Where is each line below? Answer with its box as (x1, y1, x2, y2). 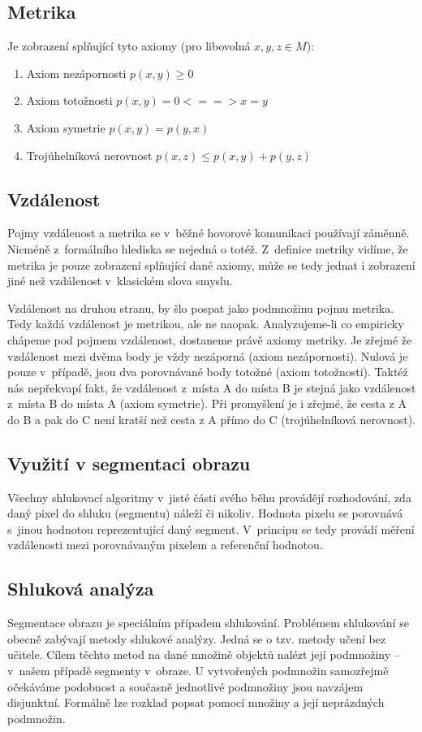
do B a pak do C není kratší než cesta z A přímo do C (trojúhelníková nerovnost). (7, 410, 416, 427)
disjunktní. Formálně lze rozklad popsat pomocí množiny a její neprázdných (7, 694, 385, 711)
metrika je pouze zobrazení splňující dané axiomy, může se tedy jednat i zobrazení (7, 256, 416, 273)
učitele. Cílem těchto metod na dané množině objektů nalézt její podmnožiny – (7, 646, 400, 663)
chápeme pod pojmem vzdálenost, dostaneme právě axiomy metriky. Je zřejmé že (7, 331, 412, 348)
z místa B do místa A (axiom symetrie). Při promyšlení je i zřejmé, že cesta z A (7, 395, 407, 412)
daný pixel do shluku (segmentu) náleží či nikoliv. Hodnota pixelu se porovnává (7, 505, 403, 522)
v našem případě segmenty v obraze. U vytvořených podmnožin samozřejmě (7, 662, 389, 679)
